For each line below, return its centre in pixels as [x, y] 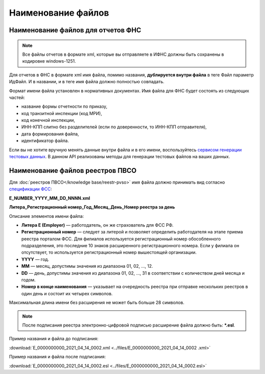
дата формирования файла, [50, 134]
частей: [17, 97]
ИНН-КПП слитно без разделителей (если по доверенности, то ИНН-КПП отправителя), [114, 127]
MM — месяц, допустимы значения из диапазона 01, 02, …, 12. [87, 266]
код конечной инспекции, [48, 120]
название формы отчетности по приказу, [64, 106]
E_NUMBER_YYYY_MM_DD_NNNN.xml [50, 198]
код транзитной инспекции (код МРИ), [62, 113]
